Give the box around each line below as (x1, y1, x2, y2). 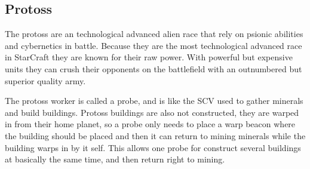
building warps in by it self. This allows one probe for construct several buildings (5, 141, 301, 153)
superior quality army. (5, 74, 86, 87)
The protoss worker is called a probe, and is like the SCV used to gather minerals (5, 94, 303, 107)
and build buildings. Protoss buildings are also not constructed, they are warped (5, 106, 299, 118)
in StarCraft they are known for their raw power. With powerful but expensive (5, 51, 293, 63)
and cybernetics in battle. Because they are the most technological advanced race (5, 39, 302, 51)
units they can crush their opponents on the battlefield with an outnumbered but (5, 62, 302, 75)
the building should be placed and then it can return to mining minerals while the (5, 129, 306, 142)
